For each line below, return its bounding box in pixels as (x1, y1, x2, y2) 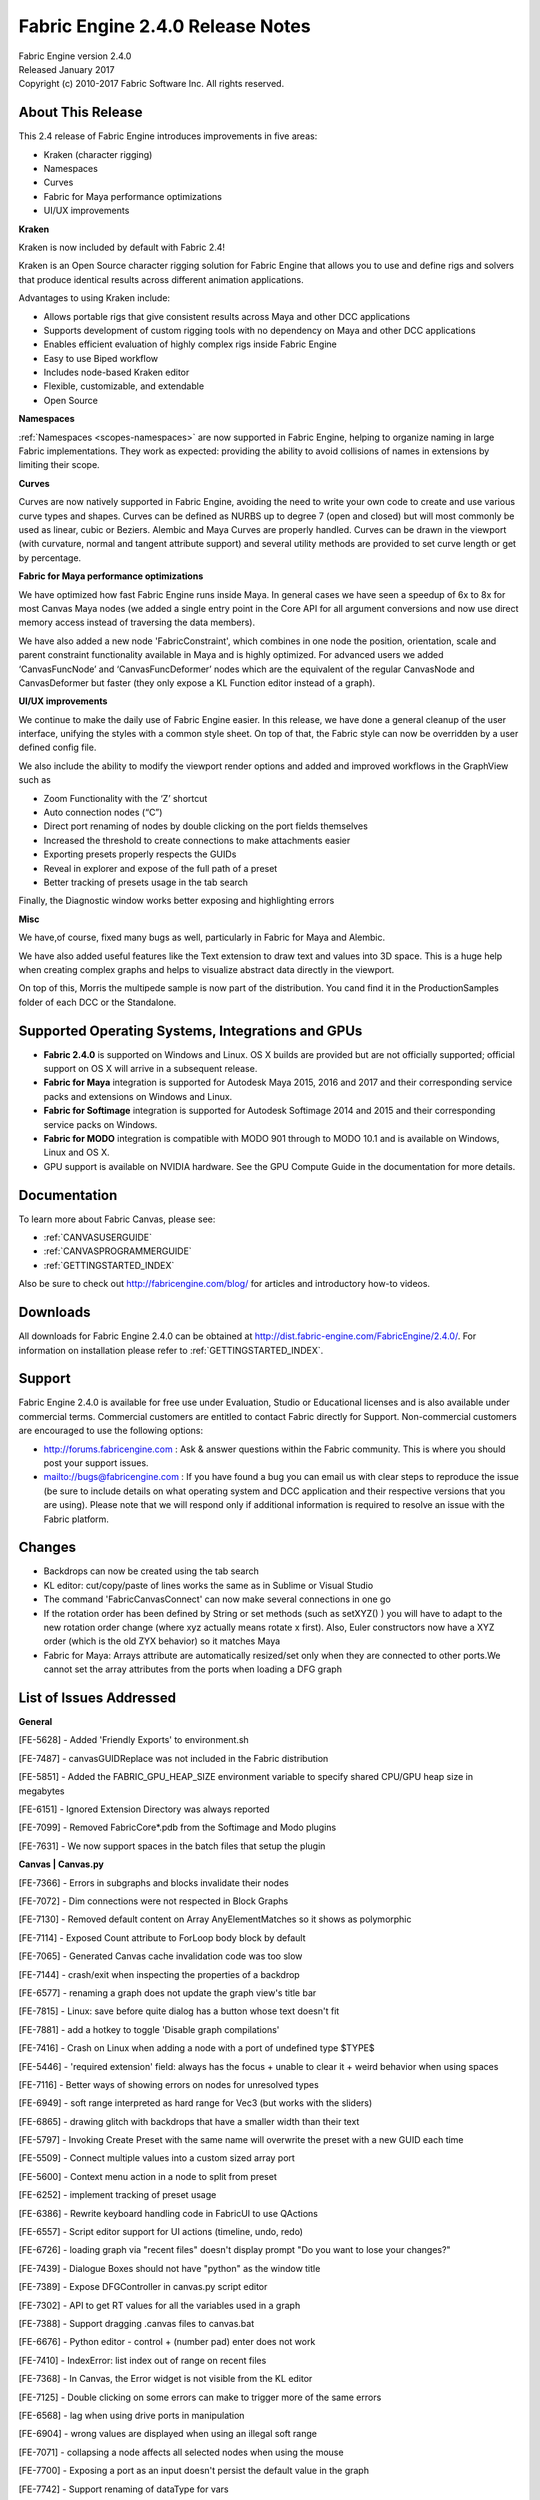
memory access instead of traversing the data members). (18, 616, 255, 629)
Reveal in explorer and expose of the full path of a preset (43, 862, 278, 874)
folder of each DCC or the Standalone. (18, 996, 177, 1008)
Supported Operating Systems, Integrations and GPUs (18, 1022, 363, 1039)
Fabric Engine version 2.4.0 (18, 50, 132, 62)
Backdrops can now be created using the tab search (43, 1565, 259, 1577)
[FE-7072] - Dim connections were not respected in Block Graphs (18, 1895, 289, 1907)
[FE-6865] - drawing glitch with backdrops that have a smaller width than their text (18, 2115, 360, 2127)
